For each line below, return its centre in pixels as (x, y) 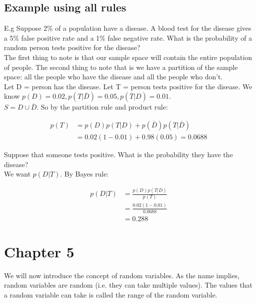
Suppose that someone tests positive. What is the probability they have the (119, 154)
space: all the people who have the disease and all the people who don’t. (113, 77)
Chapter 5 (39, 251)
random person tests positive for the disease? (72, 47)
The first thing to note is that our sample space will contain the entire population (128, 57)
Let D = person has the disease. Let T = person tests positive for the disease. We (128, 86)
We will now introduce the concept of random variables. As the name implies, (122, 275)
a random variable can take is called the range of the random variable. (111, 294)
